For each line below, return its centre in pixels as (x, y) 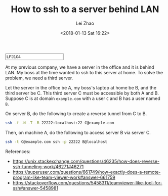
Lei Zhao (85, 23)
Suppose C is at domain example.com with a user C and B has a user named (83, 98)
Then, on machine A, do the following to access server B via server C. (78, 132)
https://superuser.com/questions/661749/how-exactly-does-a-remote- (87, 172)
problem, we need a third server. (39, 78)
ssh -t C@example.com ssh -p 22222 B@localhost (56, 142)
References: (18, 151)
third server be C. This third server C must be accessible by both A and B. (82, 93)
